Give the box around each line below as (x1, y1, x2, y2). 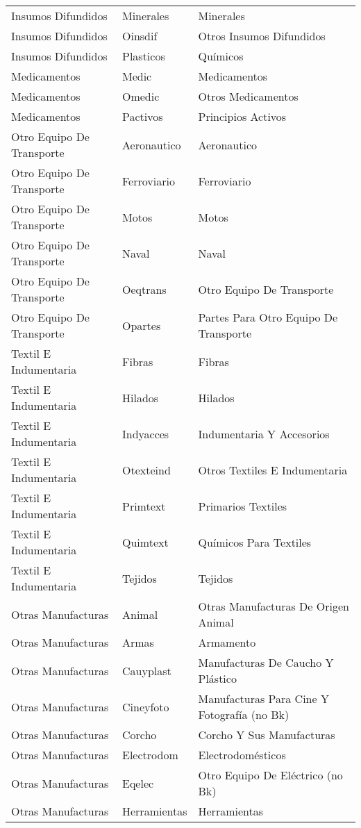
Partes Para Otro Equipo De (198, 309, 338, 325)
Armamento (198, 634, 256, 650)
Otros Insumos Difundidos (198, 28, 326, 44)
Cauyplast (121, 662, 171, 679)
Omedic (121, 88, 160, 104)
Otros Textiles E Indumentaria (198, 461, 348, 478)
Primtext (121, 497, 166, 514)
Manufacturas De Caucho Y (198, 654, 334, 670)
